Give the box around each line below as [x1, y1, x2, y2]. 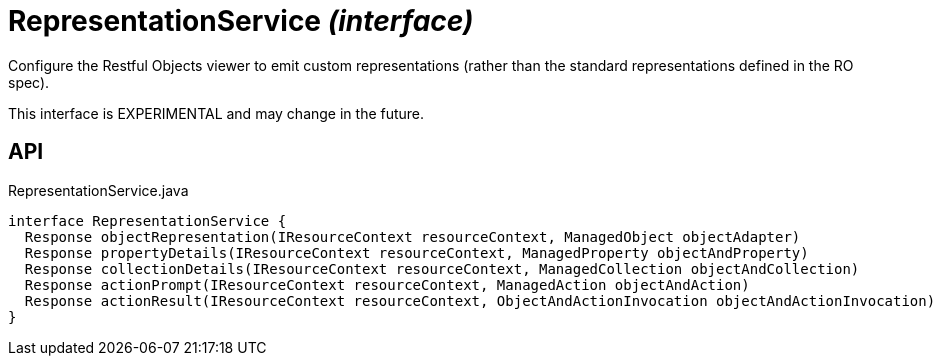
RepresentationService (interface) [8, 4, 474, 38]
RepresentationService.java [8, 181, 189, 199]
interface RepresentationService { [8, 212, 287, 229]
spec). [8, 73, 50, 91]
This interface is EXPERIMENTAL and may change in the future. [8, 104, 425, 122]
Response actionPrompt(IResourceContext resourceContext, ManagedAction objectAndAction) [24, 276, 750, 293]
